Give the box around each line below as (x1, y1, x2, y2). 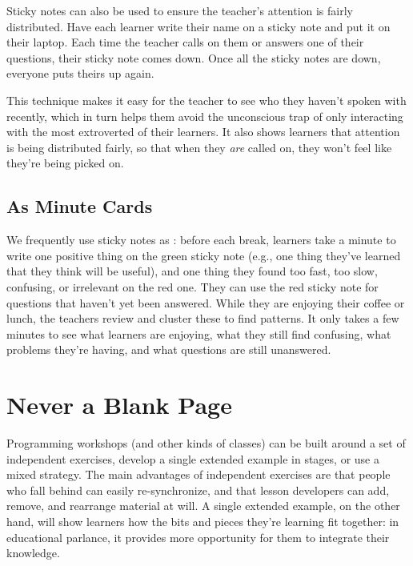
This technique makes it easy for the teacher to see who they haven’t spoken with (6, 91, 407, 108)
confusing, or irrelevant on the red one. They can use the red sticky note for (6, 278, 379, 295)
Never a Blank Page (6, 388, 232, 421)
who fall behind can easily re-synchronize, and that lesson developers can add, (6, 481, 390, 498)
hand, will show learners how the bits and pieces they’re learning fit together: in (6, 512, 399, 529)
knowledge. (6, 544, 60, 561)
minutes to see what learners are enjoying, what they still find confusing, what (6, 325, 391, 342)
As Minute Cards (6, 194, 153, 219)
